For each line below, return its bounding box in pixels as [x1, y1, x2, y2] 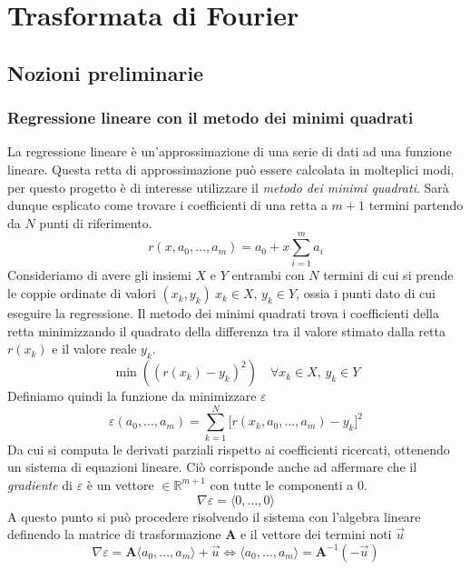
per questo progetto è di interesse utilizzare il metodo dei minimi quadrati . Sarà [7, 177, 449, 196]
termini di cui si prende [323, 265, 454, 285]
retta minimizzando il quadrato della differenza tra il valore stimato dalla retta [7, 321, 446, 340]
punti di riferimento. [39, 213, 152, 232]
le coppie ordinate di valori [7, 284, 156, 303]
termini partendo [368, 195, 464, 215]
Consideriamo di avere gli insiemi [7, 265, 191, 285]
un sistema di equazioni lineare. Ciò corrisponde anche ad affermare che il [7, 457, 417, 476]
